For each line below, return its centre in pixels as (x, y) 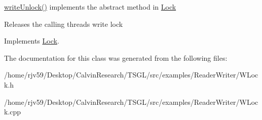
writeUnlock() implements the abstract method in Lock (90, 7)
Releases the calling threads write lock (64, 24)
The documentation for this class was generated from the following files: (116, 57)
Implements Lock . (32, 41)
